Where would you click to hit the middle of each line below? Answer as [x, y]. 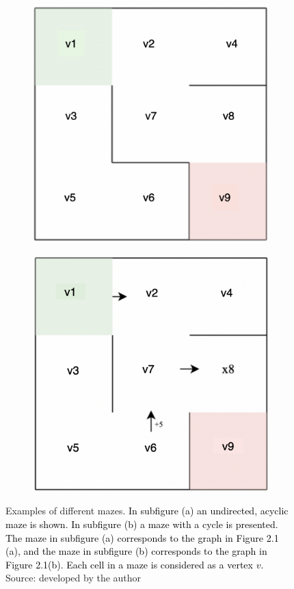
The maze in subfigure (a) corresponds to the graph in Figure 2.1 [142, 537]
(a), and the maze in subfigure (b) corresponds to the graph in [136, 551]
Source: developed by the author [73, 578]
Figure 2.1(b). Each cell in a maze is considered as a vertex [129, 564]
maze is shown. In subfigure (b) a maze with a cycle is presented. [142, 524]
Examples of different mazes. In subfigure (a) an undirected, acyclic [147, 511]
